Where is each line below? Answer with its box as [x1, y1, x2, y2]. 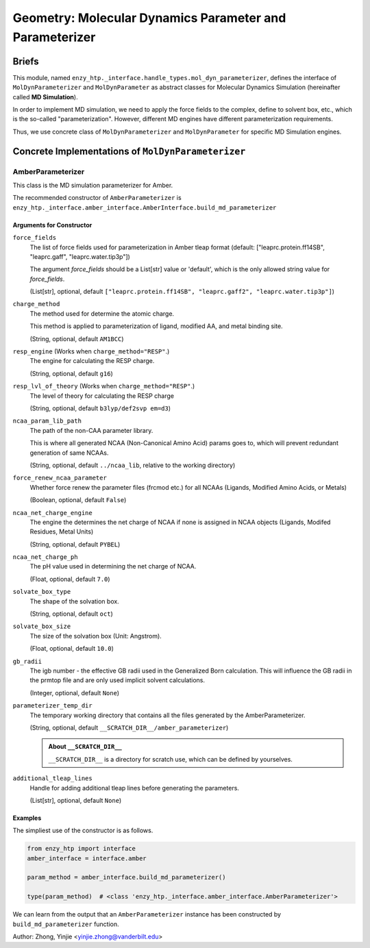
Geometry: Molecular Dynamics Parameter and [12, 10, 286, 25]
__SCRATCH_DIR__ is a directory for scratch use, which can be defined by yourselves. [48, 755, 293, 763]
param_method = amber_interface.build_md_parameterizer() [27, 873, 226, 882]
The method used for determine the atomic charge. [29, 309, 175, 318]
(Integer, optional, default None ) [29, 688, 120, 697]
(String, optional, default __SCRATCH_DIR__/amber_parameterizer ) [29, 723, 229, 732]
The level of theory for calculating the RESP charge [29, 391, 175, 400]
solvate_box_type [12, 588, 71, 596]
